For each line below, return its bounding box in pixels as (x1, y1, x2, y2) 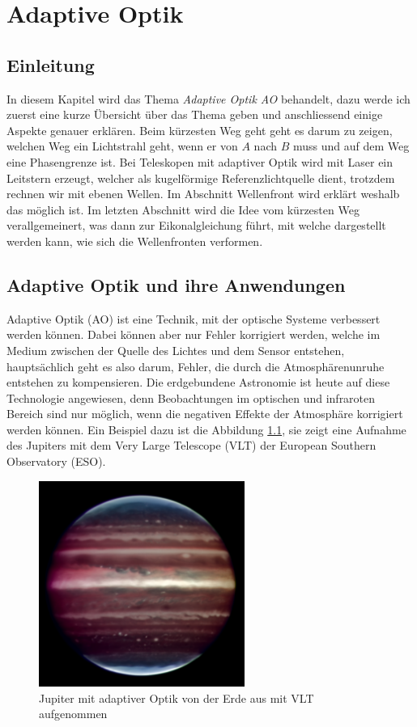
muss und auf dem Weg (292, 137, 410, 154)
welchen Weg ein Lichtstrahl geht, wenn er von (6, 137, 238, 154)
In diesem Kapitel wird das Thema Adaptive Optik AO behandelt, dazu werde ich (6, 90, 411, 107)
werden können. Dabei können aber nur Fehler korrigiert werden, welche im (6, 326, 381, 343)
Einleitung (6, 52, 95, 77)
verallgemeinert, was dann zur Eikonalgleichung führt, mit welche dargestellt (6, 217, 386, 234)
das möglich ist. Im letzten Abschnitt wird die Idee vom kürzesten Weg (6, 201, 360, 218)
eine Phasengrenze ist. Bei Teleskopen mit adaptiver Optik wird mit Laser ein (6, 153, 394, 170)
